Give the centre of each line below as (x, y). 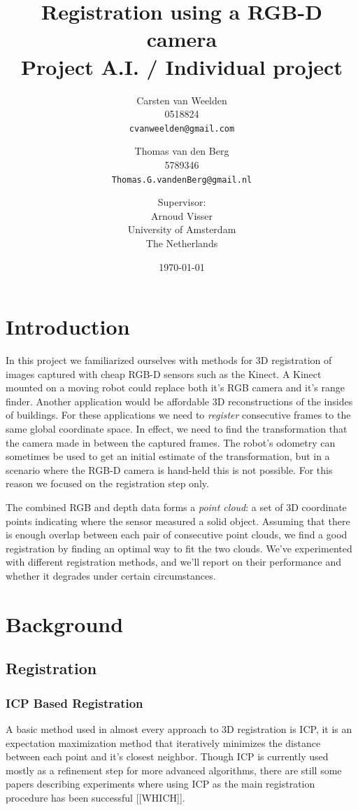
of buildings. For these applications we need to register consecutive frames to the (178, 415)
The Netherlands (182, 243)
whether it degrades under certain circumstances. (111, 575)
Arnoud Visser (182, 215)
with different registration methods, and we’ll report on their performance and (174, 562)
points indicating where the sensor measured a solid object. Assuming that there (178, 521)
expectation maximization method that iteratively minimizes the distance (163, 742)
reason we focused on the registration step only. (107, 483)
